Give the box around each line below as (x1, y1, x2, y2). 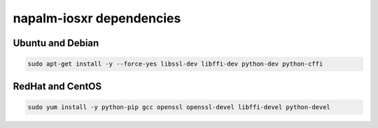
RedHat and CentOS (13, 80, 102, 92)
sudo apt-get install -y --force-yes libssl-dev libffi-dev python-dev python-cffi (27, 60, 323, 68)
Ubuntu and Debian (13, 37, 99, 49)
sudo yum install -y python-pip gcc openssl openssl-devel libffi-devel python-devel (27, 103, 330, 111)
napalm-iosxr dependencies (13, 10, 181, 26)
